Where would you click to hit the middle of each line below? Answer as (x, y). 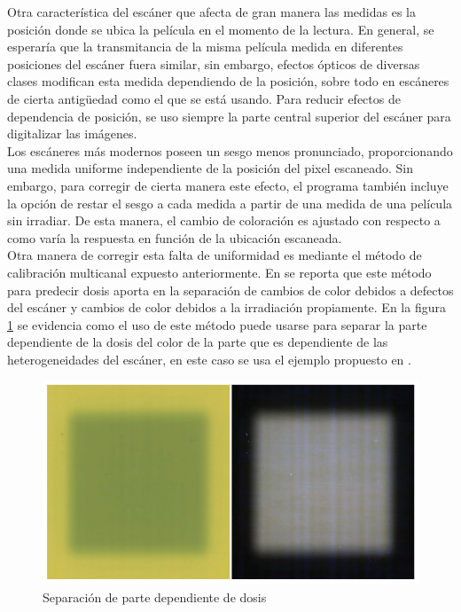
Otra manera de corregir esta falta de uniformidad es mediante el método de (215, 255)
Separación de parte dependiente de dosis (155, 596)
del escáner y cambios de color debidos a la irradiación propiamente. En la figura (227, 307)
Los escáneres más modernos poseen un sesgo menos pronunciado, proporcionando (230, 150)
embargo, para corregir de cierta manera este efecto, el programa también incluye (228, 185)
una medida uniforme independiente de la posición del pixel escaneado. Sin (210, 168)
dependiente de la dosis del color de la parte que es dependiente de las (198, 342)
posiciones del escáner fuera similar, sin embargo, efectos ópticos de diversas (214, 63)
